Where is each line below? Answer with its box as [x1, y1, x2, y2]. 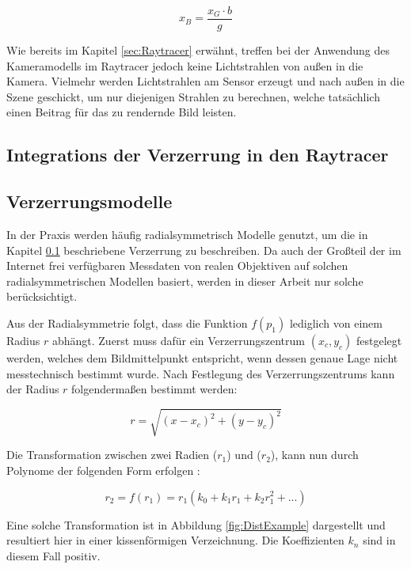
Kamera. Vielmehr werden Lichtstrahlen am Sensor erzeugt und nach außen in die [6, 73, 405, 89]
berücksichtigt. [6, 288, 78, 305]
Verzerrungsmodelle [6, 189, 173, 214]
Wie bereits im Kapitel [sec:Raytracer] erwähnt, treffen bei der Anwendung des [6, 42, 390, 59]
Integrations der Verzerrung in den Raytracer [6, 142, 389, 167]
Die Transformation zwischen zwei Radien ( [6, 446, 218, 463]
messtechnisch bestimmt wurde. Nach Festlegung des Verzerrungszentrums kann [6, 365, 395, 381]
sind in [363, 532, 396, 548]
